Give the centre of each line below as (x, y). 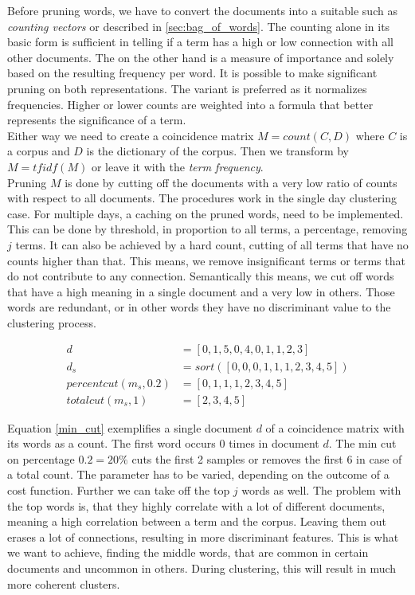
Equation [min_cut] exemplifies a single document (130, 427)
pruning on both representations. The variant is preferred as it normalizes (187, 88)
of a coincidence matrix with (335, 427)
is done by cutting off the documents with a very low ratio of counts (231, 182)
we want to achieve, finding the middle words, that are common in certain (188, 552)
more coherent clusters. (64, 583)
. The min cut (362, 443)
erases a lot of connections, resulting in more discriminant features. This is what (203, 536)
